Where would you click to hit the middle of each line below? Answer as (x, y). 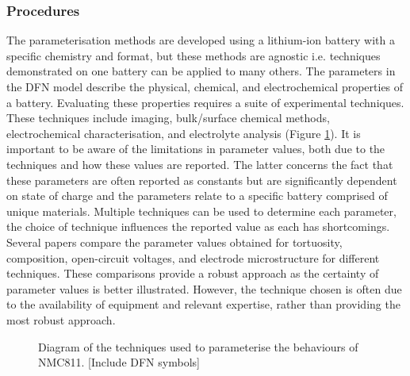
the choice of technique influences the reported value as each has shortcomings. (198, 226)
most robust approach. (61, 319)
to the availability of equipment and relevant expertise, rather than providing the (203, 304)
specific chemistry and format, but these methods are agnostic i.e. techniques (194, 55)
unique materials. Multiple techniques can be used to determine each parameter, (201, 211)
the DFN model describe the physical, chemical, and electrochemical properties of (205, 86)
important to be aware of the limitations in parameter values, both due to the (196, 149)
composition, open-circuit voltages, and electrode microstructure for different (193, 257)
